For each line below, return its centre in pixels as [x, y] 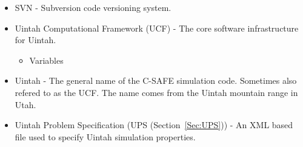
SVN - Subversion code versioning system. [93, 7]
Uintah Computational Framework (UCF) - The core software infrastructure [157, 28]
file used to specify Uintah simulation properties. [105, 136]
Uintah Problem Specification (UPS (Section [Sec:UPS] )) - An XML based [154, 125]
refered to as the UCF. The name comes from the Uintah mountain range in [156, 92]
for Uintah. [35, 40]
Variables [46, 60]
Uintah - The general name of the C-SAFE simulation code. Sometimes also [156, 80]
